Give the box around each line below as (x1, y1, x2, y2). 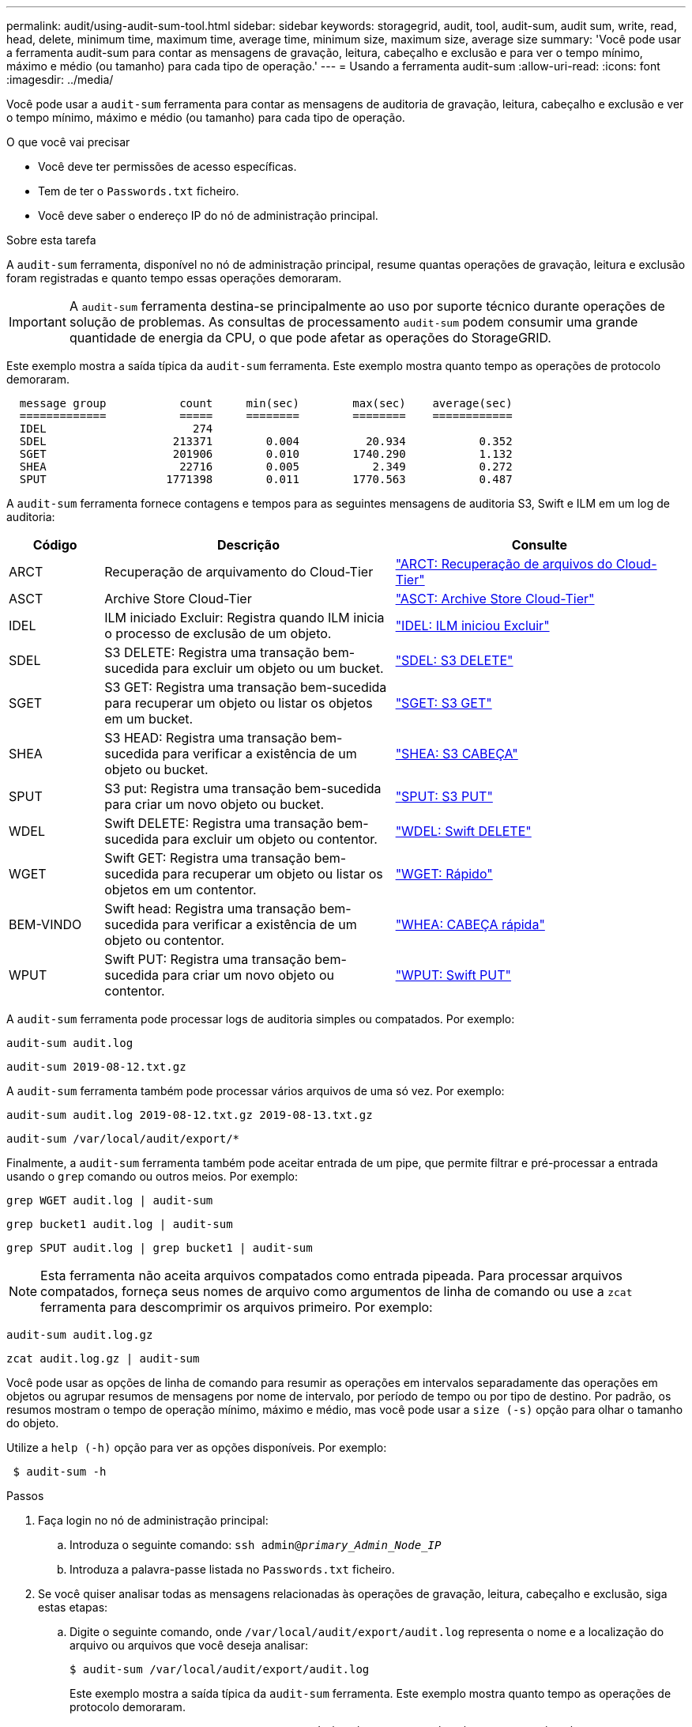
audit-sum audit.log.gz (6, 1328, 153, 1341)
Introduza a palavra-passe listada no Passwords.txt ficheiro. (70, 1563, 395, 1576)
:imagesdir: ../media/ (6, 73, 114, 86)
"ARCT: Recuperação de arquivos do (395, 556, 613, 572)
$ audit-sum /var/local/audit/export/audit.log (70, 1663, 370, 1676)
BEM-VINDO (9, 916, 82, 932)
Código (32, 537, 77, 553)
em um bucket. (104, 711, 194, 727)
